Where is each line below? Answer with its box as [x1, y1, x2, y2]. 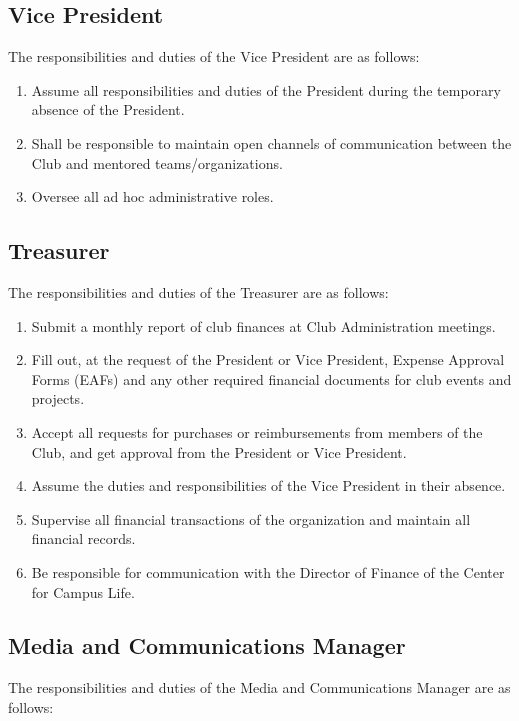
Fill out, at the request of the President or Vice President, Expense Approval [31, 349, 505, 370]
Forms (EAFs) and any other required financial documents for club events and [31, 368, 512, 389]
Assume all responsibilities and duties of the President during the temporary [31, 79, 501, 100]
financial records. [31, 528, 136, 549]
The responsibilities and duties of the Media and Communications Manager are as [8, 677, 511, 698]
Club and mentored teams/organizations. [31, 152, 283, 173]
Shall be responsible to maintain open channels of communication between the [31, 132, 512, 153]
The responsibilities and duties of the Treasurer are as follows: [8, 281, 389, 302]
